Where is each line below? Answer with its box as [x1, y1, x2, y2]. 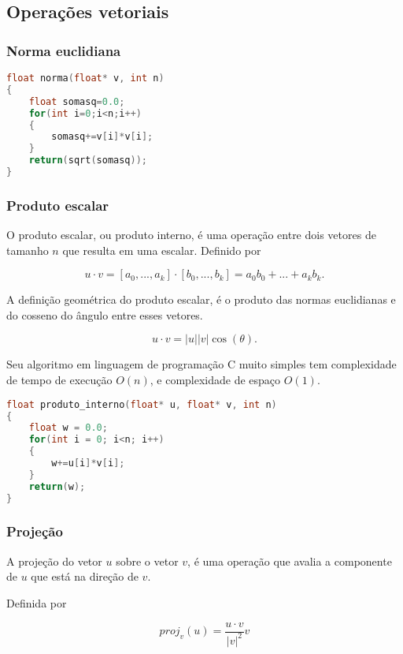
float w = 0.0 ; [28, 422, 108, 434]
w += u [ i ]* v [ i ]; [51, 458, 125, 469]
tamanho [6, 241, 49, 258]
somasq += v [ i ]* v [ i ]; [51, 131, 153, 143]
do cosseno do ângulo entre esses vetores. [6, 306, 203, 323]
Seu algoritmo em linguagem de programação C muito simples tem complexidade [6, 356, 397, 372]
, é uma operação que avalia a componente [187, 552, 392, 569]
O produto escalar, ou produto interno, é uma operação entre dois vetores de [6, 226, 376, 243]
